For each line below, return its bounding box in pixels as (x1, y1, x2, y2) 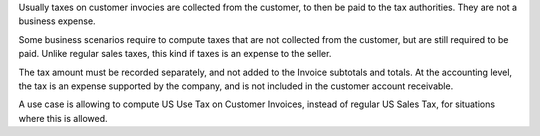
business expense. (18, 15, 96, 27)
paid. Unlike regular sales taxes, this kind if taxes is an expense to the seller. (18, 48, 332, 60)
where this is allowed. (18, 112, 109, 124)
